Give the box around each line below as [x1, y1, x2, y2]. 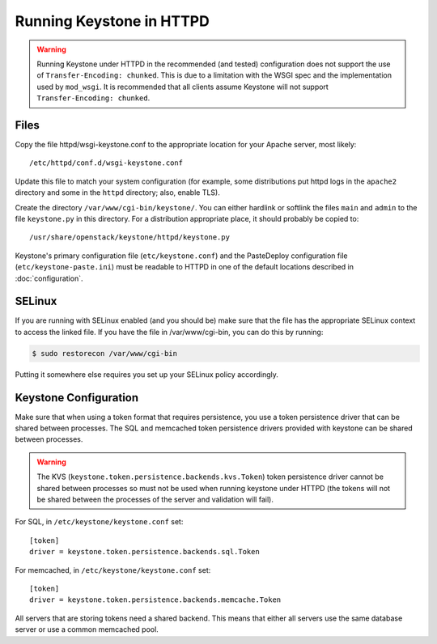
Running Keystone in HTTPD [15, 12, 210, 30]
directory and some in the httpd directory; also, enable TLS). [15, 188, 220, 197]
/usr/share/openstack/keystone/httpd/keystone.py [29, 233, 231, 242]
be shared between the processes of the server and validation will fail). [36, 494, 274, 505]
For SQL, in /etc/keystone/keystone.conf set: [15, 517, 184, 527]
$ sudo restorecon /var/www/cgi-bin [32, 349, 178, 358]
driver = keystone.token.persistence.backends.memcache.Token [29, 595, 282, 604]
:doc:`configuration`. [15, 273, 83, 283]
